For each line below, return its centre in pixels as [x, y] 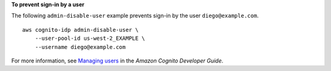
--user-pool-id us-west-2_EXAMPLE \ [90, 39]
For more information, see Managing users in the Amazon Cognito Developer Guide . [117, 61]
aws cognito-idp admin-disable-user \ [81, 30]
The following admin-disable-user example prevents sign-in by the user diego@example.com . [135, 16]
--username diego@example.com [80, 47]
